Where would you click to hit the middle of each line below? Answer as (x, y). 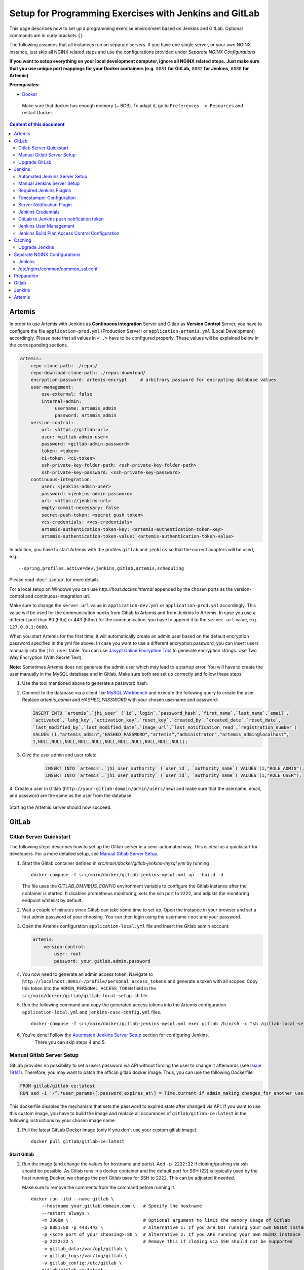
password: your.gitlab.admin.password (102, 961)
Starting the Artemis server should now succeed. (61, 807)
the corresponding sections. (39, 345)
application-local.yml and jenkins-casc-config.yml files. (92, 1012)
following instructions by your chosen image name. (63, 1121)
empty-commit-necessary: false (80, 508)
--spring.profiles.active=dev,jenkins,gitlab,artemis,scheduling (101, 568)
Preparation (26, 276)
